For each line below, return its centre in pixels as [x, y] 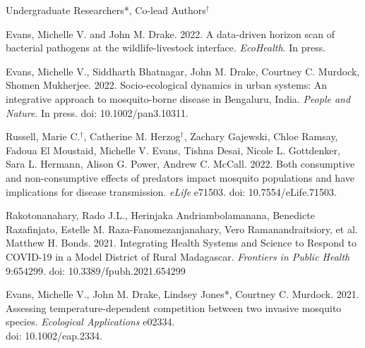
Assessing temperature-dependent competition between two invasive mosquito [174, 307]
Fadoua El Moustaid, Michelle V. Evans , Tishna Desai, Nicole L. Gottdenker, [173, 150]
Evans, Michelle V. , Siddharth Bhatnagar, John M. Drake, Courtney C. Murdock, [183, 71]
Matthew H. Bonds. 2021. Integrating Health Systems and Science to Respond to [181, 243]
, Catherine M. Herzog [132, 136]
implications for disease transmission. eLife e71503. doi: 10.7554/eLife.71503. [171, 191]
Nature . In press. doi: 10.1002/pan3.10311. [97, 112]
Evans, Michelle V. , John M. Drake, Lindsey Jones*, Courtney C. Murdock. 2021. [182, 294]
